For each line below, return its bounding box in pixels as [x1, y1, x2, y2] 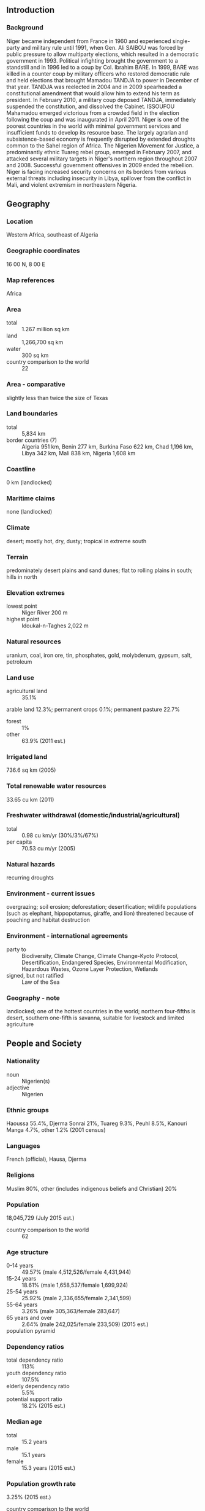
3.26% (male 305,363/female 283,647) [21, 1308, 121, 1315]
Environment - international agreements [6, 932, 129, 940]
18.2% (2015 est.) [21, 1402, 65, 1410]
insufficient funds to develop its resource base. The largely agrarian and [6, 128, 188, 136]
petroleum [6, 657, 32, 665]
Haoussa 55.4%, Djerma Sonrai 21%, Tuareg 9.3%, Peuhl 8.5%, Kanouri [6, 1120, 188, 1127]
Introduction [6, 5, 55, 15]
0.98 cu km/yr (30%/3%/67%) [21, 831, 99, 839]
